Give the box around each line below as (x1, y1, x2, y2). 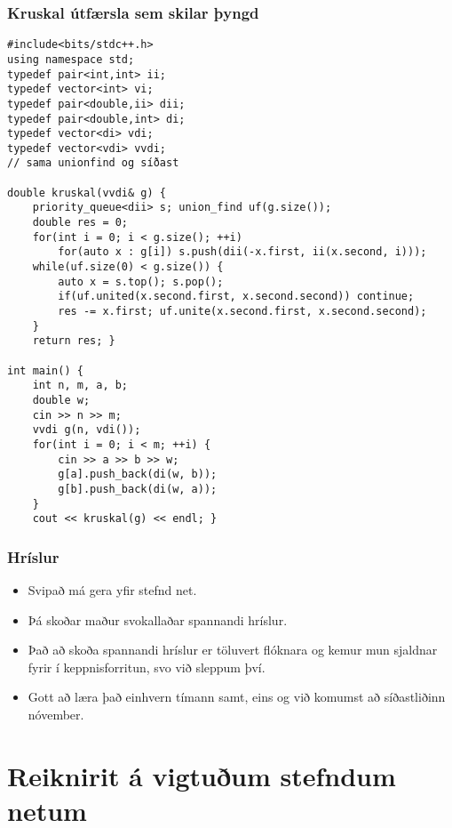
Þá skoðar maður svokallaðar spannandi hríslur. (28, 610, 288, 629)
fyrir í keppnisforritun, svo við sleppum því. (28, 657, 266, 676)
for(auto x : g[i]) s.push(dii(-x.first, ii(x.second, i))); (58, 245, 427, 259)
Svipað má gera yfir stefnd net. (28, 581, 197, 599)
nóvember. (28, 705, 84, 724)
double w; (32, 393, 91, 406)
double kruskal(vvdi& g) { (7, 186, 166, 199)
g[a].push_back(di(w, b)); (58, 468, 218, 481)
